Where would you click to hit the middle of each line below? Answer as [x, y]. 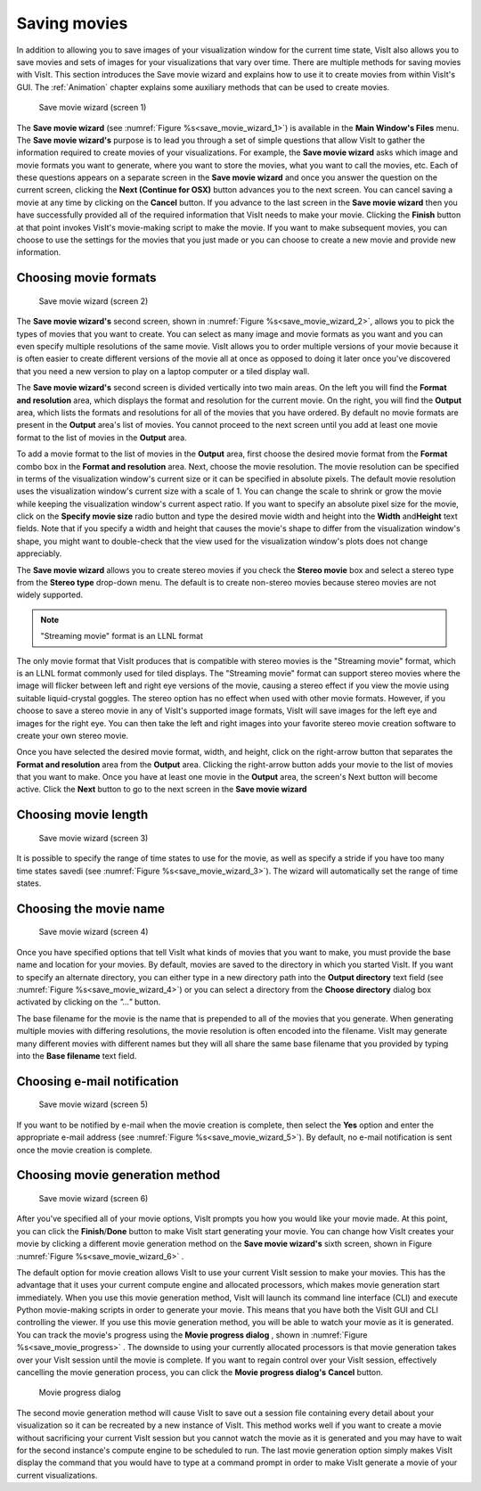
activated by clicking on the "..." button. [89, 1002]
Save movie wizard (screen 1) [93, 108]
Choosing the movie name [90, 909]
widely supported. [50, 595]
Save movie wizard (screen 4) [94, 932]
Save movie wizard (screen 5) [94, 1104]
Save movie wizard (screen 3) [94, 838]
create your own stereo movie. [73, 735]
